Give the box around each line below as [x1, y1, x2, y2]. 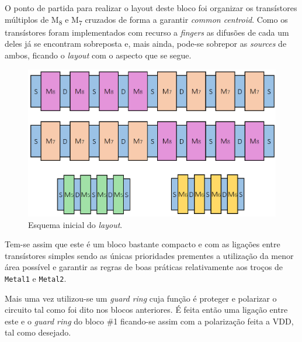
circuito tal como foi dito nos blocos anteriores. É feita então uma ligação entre [5, 303, 288, 316]
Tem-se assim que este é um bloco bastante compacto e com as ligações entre [5, 238, 280, 250]
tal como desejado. [5, 326, 71, 338]
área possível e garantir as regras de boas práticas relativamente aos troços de [5, 261, 283, 273]
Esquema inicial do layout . [28, 218, 123, 230]
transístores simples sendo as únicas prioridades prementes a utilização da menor [5, 249, 294, 261]
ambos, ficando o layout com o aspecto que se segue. [5, 49, 192, 61]
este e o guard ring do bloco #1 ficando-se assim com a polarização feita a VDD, [5, 315, 294, 327]
